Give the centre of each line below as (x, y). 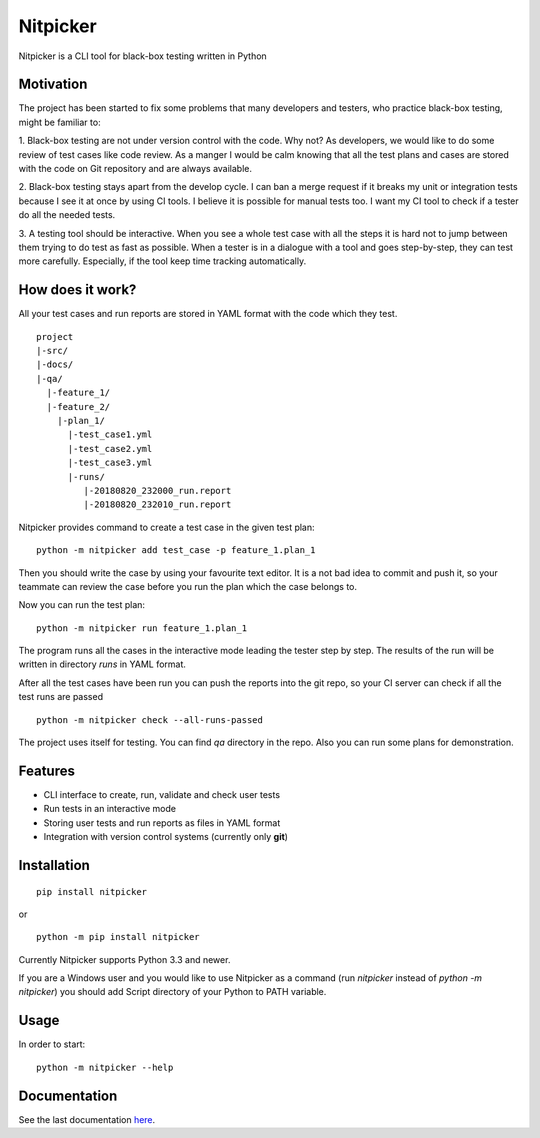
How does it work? (77, 290)
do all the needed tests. (67, 215)
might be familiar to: (59, 122)
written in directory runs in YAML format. (102, 664)
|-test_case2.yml (110, 448)
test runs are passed (61, 697)
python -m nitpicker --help (105, 1067)
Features (46, 770)
